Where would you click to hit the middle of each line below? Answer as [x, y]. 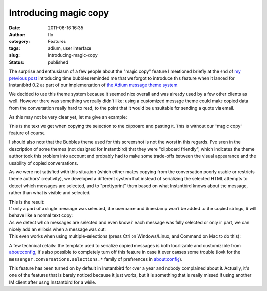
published [58, 62]
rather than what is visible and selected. [50, 193]
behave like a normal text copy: [41, 215]
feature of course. [27, 133]
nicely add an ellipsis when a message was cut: [58, 229]
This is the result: [27, 202]
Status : [17, 62]
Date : [15, 28]
